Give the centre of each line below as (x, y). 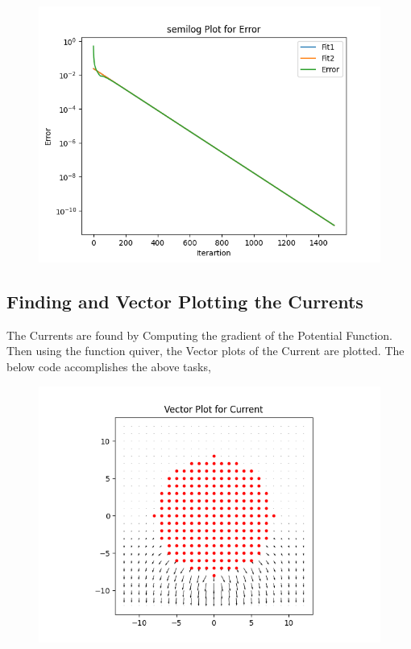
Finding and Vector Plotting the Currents (185, 301)
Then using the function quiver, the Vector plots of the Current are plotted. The (205, 351)
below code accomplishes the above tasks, (109, 366)
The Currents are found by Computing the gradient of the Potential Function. (200, 335)
